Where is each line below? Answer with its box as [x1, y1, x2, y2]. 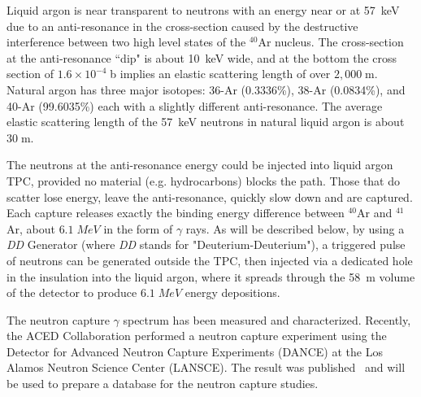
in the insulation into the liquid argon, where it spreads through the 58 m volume [7, 268, 415, 285]
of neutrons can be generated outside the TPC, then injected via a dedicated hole [7, 251, 413, 268]
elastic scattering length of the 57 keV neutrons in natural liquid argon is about [7, 113, 405, 130]
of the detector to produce [7, 284, 137, 301]
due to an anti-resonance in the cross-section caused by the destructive [7, 17, 358, 34]
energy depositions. [184, 284, 280, 301]
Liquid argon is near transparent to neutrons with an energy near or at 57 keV [7, 2, 400, 18]
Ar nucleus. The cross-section [258, 33, 404, 50]
